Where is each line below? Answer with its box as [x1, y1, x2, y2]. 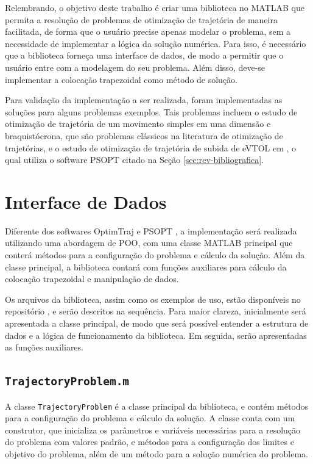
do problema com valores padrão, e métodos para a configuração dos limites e [5, 435, 294, 448]
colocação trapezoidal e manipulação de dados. [5, 272, 179, 285]
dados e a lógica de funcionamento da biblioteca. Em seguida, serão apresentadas [5, 328, 307, 341]
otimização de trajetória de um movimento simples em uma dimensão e [5, 117, 271, 130]
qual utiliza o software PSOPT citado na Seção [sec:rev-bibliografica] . [5, 153, 264, 166]
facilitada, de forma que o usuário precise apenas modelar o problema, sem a [5, 25, 291, 38]
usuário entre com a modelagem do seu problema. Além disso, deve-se [5, 60, 266, 73]
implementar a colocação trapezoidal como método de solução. [5, 73, 238, 85]
